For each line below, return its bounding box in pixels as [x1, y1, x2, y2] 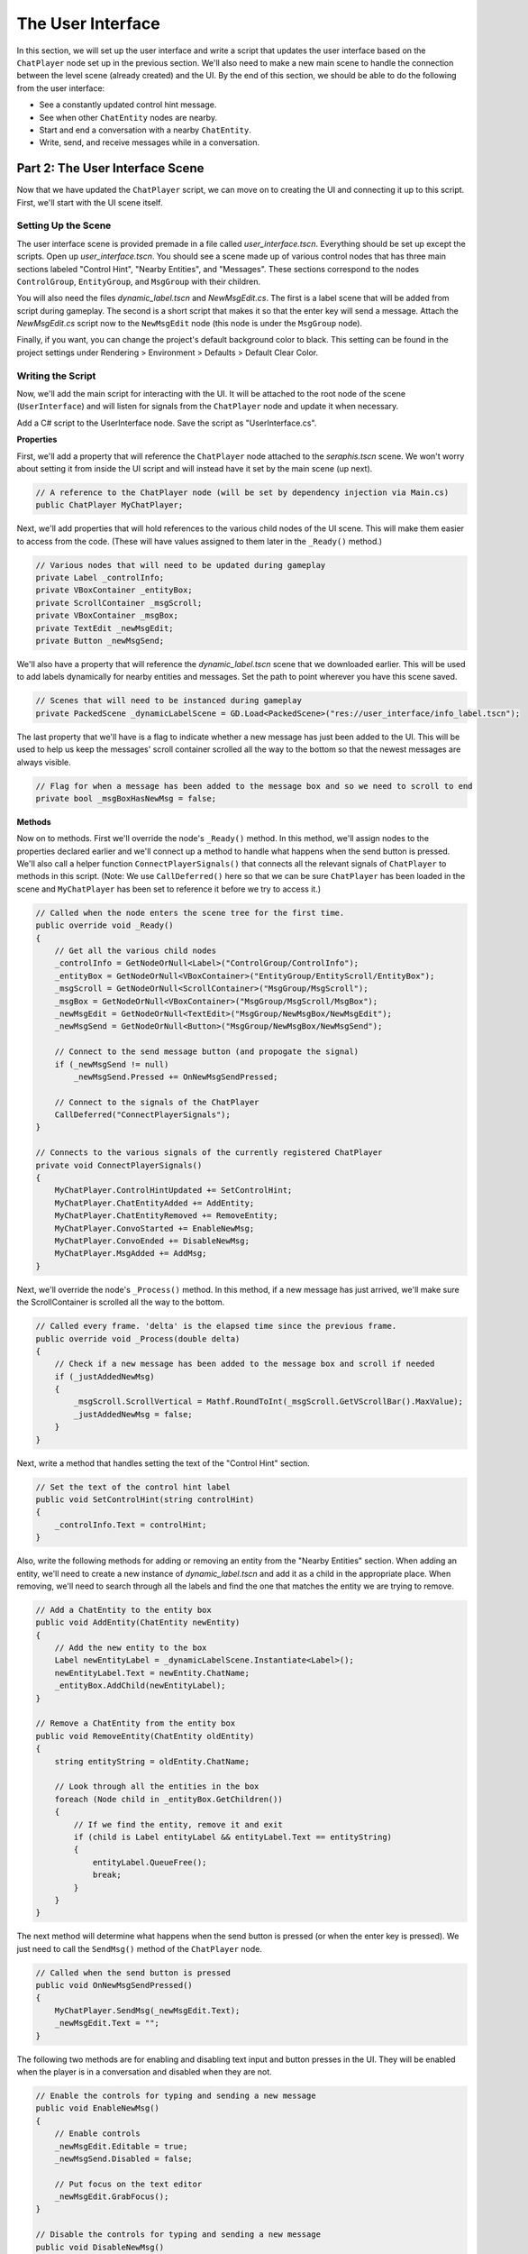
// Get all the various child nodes [54, 946, 216, 956]
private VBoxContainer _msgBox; [35, 610, 179, 621]
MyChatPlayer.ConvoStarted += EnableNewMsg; [54, 1223, 255, 1233]
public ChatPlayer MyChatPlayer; [35, 500, 184, 510]
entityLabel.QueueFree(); [92, 1857, 207, 1867]
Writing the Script [16, 370, 96, 382]
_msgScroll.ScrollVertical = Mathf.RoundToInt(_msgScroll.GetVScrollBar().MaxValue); [73, 1397, 464, 1406]
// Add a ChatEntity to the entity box [35, 1605, 212, 1615]
